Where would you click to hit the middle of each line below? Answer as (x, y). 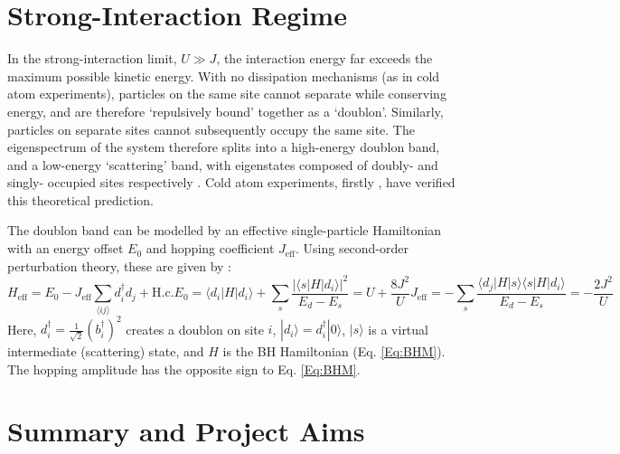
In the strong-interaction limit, (92, 58)
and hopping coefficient (210, 248)
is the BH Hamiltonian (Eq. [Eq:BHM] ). (334, 351)
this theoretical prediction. (80, 199)
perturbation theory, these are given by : (119, 265)
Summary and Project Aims (186, 431)
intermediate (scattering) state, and (106, 351)
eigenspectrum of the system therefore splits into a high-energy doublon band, (224, 147)
